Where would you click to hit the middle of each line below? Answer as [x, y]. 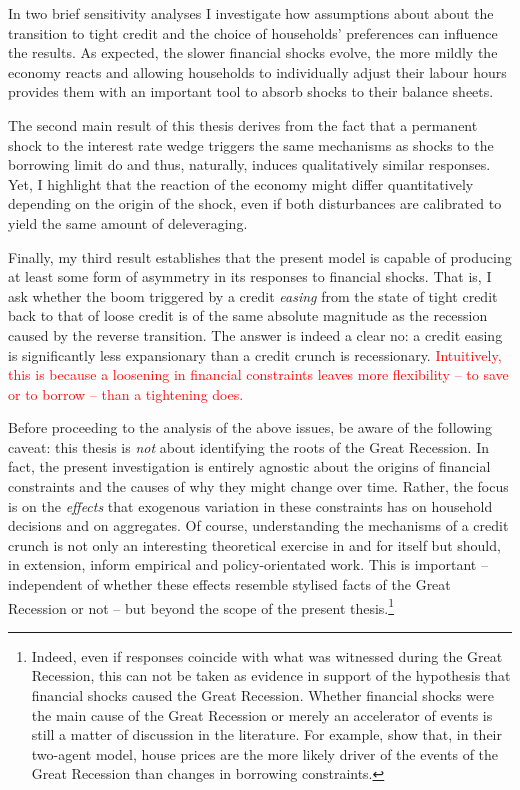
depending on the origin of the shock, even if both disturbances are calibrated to [255, 203]
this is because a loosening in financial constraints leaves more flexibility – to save [258, 374]
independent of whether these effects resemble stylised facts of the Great [229, 584]
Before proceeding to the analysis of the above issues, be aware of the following [250, 427]
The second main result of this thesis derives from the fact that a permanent [243, 124]
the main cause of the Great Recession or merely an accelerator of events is [262, 714]
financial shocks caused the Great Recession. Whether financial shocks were [262, 695]
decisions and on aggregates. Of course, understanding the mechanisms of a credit [258, 525]
